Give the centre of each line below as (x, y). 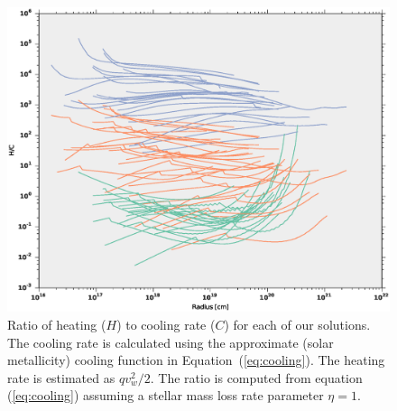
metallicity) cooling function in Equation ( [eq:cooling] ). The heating (196, 360)
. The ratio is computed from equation (256, 377)
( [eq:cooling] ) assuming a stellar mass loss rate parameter (166, 395)
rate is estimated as (61, 377)
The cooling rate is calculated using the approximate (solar (171, 342)
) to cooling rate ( (166, 324)
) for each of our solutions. (297, 324)
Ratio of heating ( (57, 324)
